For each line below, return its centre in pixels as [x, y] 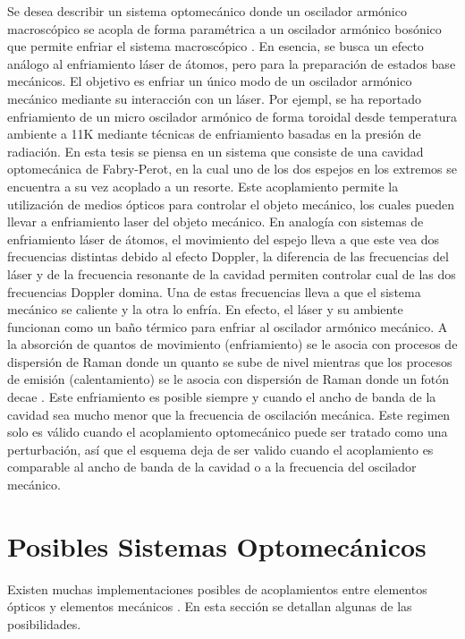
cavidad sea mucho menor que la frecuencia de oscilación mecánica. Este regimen [229, 414]
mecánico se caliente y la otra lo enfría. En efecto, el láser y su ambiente [205, 309]
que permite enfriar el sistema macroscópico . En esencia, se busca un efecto [216, 46]
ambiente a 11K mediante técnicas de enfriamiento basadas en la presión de [214, 134]
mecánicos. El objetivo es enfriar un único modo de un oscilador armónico [210, 81]
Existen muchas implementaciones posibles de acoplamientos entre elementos [217, 588]
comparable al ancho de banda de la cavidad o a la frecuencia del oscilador [212, 467]
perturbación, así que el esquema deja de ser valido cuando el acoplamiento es [220, 449]
